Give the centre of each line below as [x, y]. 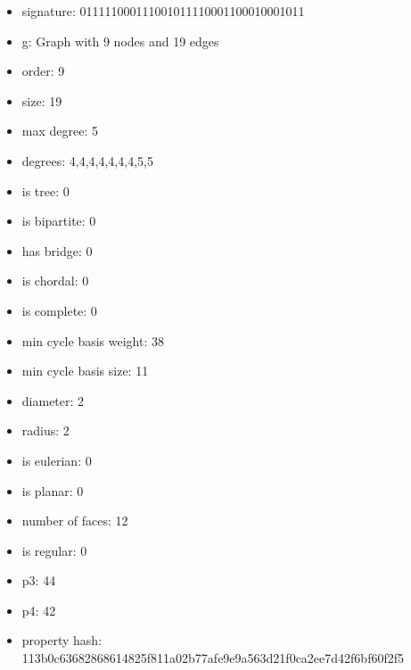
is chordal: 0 [55, 281]
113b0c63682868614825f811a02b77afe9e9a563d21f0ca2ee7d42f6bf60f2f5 [213, 658]
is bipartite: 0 [59, 221]
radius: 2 [45, 430]
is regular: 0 [54, 550]
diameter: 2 [53, 400]
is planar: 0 [53, 490]
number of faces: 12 [75, 521]
